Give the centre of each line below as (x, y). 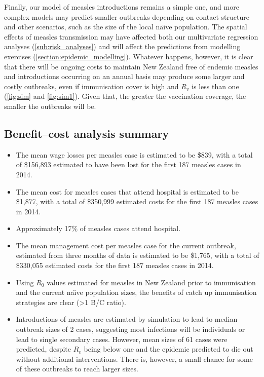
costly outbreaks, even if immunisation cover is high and (91, 86)
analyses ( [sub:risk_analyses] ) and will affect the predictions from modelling (122, 46)
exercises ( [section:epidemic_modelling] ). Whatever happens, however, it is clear (129, 56)
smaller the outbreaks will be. (50, 106)
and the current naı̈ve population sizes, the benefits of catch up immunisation (136, 292)
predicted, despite (44, 349)
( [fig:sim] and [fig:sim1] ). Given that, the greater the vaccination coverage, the (125, 96)
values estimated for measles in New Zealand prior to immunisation (151, 282)
